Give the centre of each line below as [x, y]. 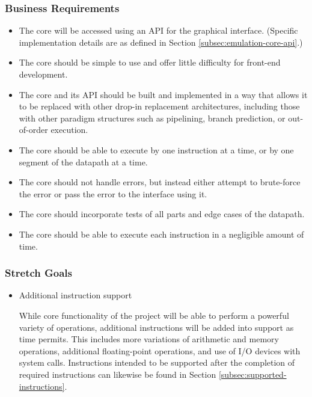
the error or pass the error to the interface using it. [113, 193]
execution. [69, 130]
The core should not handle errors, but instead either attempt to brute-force [160, 182]
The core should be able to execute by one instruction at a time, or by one [156, 149]
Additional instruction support [75, 295]
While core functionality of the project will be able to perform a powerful [154, 315]
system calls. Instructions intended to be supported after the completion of [157, 362]
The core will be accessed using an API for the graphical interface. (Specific [158, 30]
